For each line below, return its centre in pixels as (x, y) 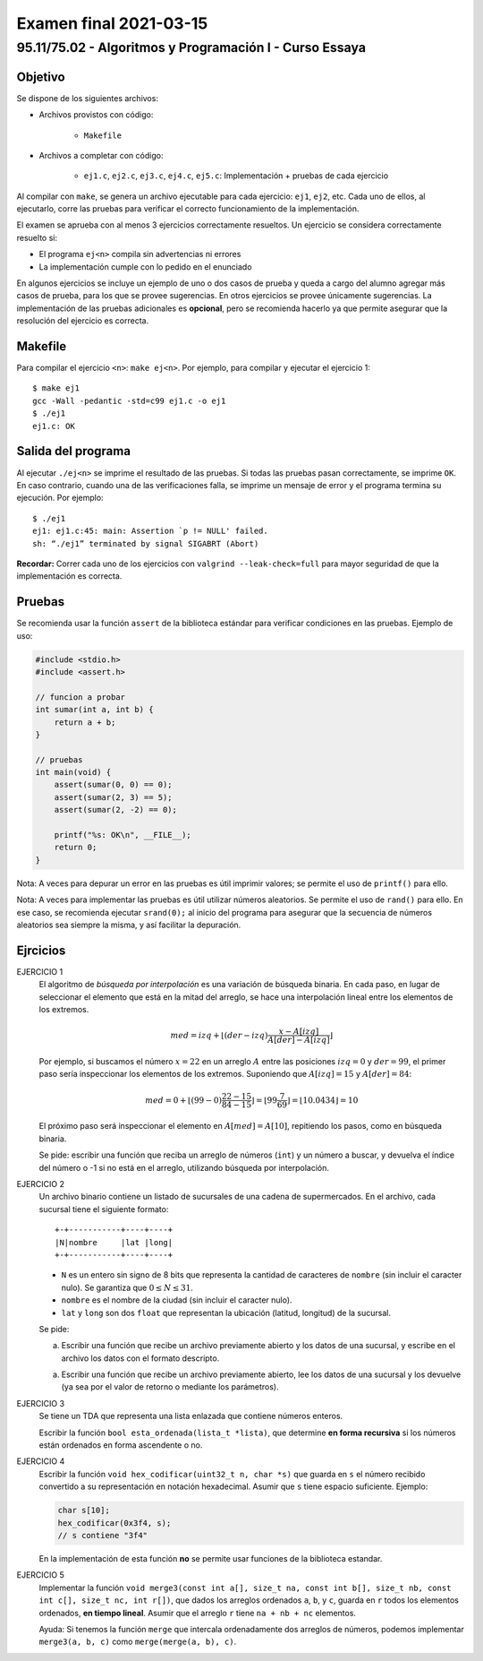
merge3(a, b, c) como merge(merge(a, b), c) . (138, 1642)
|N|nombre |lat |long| (114, 1242)
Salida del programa (74, 451)
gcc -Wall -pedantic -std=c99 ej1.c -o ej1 (129, 400)
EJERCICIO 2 (40, 1183)
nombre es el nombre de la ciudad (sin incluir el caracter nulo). (177, 1300)
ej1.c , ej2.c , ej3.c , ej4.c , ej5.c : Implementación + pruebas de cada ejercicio (236, 176)
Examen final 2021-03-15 (112, 23)
